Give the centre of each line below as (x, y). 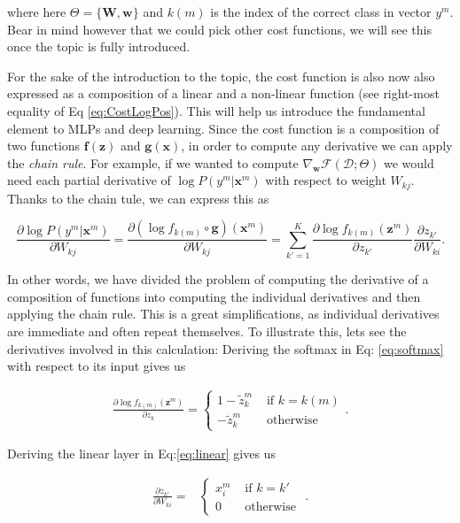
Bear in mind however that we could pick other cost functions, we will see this (219, 29)
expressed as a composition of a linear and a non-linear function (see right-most (223, 93)
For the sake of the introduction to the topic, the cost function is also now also (221, 76)
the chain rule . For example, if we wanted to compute (153, 162)
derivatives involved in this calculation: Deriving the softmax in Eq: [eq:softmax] (226, 348)
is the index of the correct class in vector (321, 12)
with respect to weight (326, 180)
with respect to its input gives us (97, 366)
